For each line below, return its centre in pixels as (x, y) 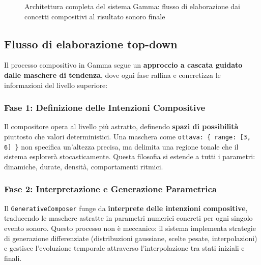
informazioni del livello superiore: (56, 85)
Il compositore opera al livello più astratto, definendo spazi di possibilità (121, 126)
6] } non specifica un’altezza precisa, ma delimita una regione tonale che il (121, 146)
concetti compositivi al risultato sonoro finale (95, 16)
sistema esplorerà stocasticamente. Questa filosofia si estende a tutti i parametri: (130, 156)
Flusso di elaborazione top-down (91, 43)
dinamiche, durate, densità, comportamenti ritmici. (84, 166)
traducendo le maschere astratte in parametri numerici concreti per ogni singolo (128, 218)
